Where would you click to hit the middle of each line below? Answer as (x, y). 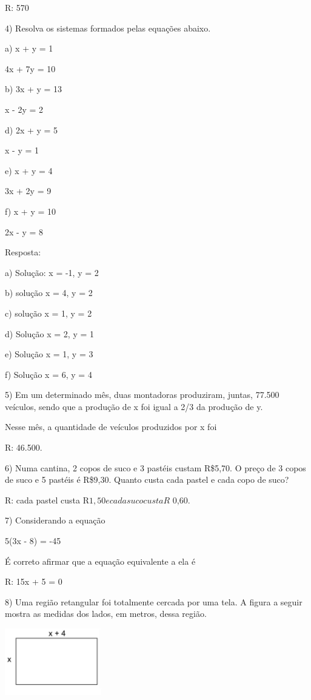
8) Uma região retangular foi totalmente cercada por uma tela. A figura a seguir (154, 601)
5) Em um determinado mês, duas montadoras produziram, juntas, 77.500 (142, 395)
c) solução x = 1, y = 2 (48, 313)
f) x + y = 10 (30, 211)
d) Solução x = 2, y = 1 (49, 333)
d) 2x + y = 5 (32, 130)
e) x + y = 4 (29, 170)
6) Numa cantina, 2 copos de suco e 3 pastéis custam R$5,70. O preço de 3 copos (155, 467)
